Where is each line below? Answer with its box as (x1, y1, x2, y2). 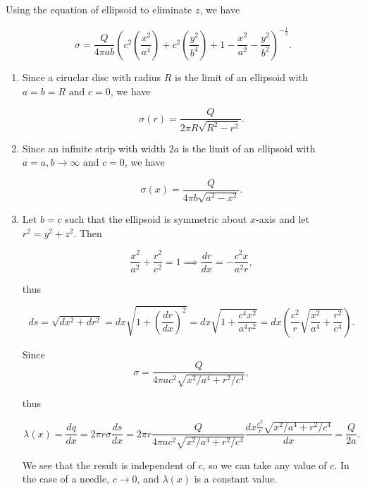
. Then (73, 225, 102, 240)
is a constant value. (194, 471, 278, 486)
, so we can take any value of (202, 457, 327, 472)
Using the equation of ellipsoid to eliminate (6, 2, 192, 16)
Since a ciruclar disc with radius (22, 69, 161, 84)
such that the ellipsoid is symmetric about (65, 212, 247, 226)
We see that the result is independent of (22, 457, 195, 472)
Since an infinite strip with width (22, 140, 166, 155)
